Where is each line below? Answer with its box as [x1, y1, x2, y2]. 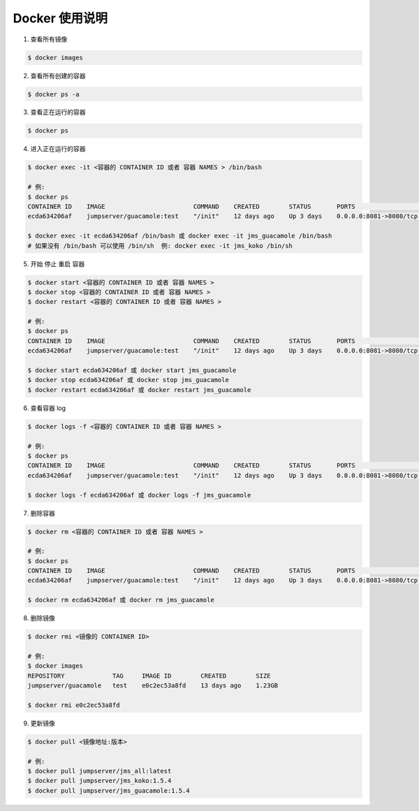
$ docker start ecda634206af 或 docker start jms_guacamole [27, 367, 237, 374]
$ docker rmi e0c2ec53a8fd [27, 701, 120, 709]
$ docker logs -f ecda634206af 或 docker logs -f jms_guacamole [27, 491, 251, 499]
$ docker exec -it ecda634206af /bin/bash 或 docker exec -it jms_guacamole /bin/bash [27, 232, 332, 240]
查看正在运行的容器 [30, 108, 86, 117]
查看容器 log [30, 404, 66, 412]
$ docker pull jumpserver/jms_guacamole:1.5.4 [27, 787, 190, 794]
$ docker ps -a [27, 90, 80, 98]
